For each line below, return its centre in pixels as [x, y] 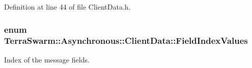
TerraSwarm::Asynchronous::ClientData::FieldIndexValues [126, 41]
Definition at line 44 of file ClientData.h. [67, 7]
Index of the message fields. [47, 59]
